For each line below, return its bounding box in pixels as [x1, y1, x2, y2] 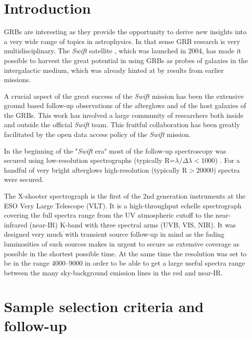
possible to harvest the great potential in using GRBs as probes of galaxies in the [4, 55, 248, 65]
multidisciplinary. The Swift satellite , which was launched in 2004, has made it [4, 45, 241, 56]
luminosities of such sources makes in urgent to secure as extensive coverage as [4, 239, 240, 248]
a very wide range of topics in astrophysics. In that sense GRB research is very [4, 36, 240, 46]
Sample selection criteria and [4, 296, 204, 316]
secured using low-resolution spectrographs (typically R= [4, 155, 175, 165]
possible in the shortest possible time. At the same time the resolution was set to [4, 248, 247, 258]
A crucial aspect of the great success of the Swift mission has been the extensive [4, 90, 244, 101]
